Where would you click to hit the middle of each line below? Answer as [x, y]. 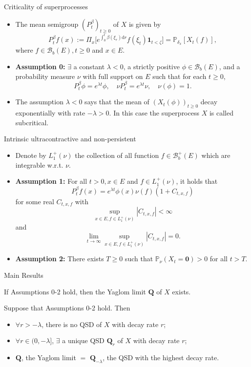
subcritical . [32, 122]
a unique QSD [83, 340]
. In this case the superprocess [154, 113]
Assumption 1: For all [51, 181]
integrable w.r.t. [39, 164]
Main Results [24, 275]
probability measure [45, 76]
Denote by [31, 155]
